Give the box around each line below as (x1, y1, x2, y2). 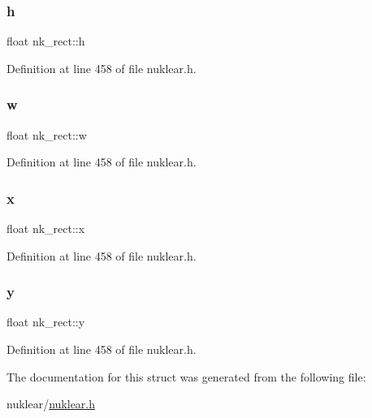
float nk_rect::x (6, 220, 85, 237)
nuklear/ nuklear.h (6, 395, 96, 412)
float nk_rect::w (6, 126, 87, 143)
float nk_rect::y (6, 313, 85, 330)
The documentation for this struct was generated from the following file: (6, 368, 366, 385)
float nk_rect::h (6, 32, 85, 50)
